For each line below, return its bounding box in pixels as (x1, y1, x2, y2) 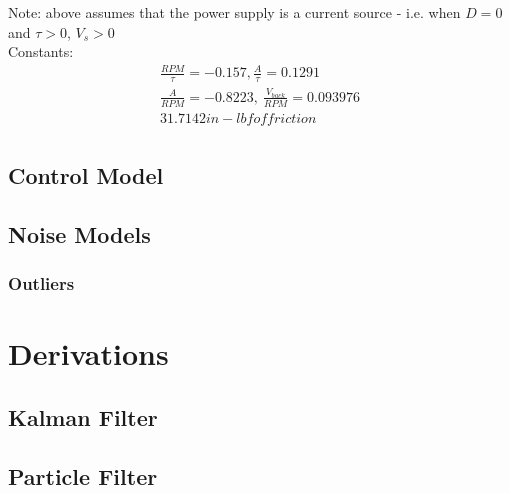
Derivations (8, 333, 169, 374)
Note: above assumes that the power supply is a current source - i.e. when (8, 2, 461, 22)
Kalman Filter (8, 401, 158, 432)
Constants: (8, 41, 74, 62)
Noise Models (8, 218, 151, 249)
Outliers (8, 271, 75, 296)
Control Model (8, 160, 164, 191)
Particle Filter (8, 460, 158, 491)
